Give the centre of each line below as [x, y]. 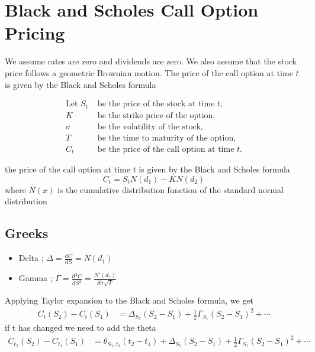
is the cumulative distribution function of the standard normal [170, 189]
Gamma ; [36, 278]
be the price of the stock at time [156, 104]
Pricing [35, 33]
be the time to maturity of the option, [167, 138]
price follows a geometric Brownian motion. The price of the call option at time [149, 72]
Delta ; [31, 258]
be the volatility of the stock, [150, 127]
